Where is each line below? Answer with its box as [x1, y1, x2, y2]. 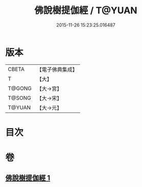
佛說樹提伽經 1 [5, 174, 51, 182]
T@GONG [8, 85, 32, 92]
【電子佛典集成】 [36, 66, 78, 73]
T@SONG [8, 94, 32, 101]
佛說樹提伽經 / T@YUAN [34, 5, 137, 16]
